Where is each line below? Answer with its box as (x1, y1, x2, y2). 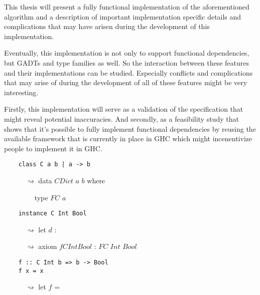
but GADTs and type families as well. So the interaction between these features (4, 57, 249, 68)
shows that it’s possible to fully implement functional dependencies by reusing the (4, 123, 256, 134)
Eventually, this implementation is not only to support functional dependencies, (4, 48, 249, 58)
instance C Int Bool (18, 210, 87, 217)
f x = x (18, 267, 44, 274)
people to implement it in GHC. (4, 143, 102, 153)
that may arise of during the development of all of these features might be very (4, 77, 247, 88)
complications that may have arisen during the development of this (4, 21, 210, 32)
